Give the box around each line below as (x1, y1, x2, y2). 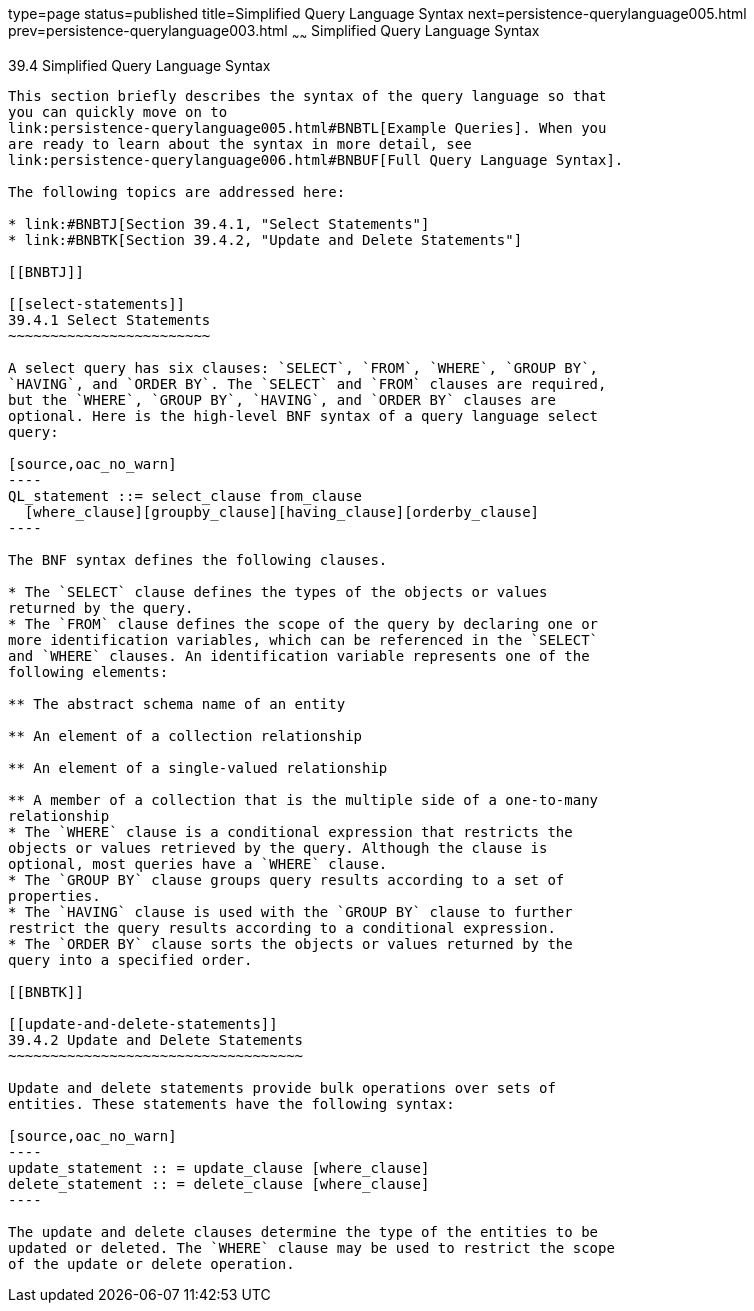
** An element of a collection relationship (8, 727, 363, 744)
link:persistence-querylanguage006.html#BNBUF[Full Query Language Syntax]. (8, 151, 624, 168)
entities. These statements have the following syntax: (8, 1095, 455, 1112)
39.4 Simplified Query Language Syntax (8, 56, 271, 74)
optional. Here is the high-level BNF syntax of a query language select (8, 407, 599, 424)
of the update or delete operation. (8, 1255, 295, 1272)
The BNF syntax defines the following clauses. (8, 551, 388, 568)
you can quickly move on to (8, 103, 228, 120)
